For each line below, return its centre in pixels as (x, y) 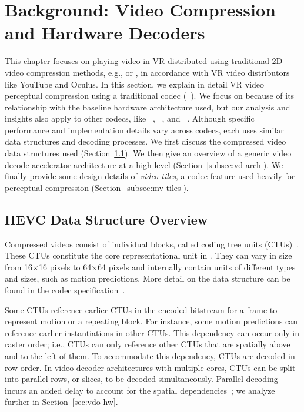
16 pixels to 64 (65, 267)
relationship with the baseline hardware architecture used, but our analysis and (148, 107)
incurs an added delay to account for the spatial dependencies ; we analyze (140, 390)
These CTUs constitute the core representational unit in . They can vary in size (148, 255)
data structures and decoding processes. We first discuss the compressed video (146, 141)
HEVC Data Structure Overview (106, 219)
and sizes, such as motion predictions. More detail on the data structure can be (148, 278)
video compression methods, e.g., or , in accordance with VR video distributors (147, 72)
